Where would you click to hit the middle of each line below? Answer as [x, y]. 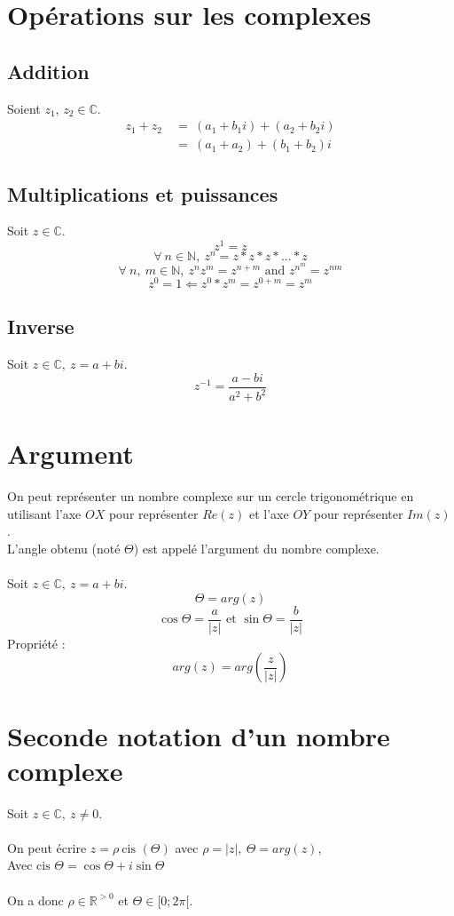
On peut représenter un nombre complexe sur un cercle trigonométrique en [211, 496]
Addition [48, 71]
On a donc [35, 900]
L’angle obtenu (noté [64, 548]
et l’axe [269, 513]
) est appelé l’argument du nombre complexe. [256, 548]
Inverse [41, 327]
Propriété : [36, 643]
